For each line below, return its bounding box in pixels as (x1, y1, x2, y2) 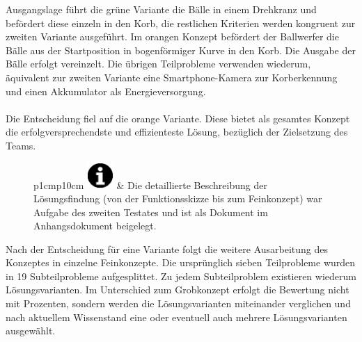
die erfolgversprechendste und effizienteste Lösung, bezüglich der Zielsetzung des (6, 124, 348, 139)
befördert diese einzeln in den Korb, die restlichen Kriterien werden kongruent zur (6, 15, 356, 30)
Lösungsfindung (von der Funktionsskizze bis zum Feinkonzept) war (33, 190, 322, 205)
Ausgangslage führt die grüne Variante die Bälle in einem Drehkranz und (6, 2, 317, 16)
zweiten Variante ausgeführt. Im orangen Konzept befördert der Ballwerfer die (6, 29, 339, 44)
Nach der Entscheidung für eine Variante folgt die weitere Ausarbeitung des (6, 241, 329, 256)
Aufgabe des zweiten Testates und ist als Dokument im (33, 204, 268, 219)
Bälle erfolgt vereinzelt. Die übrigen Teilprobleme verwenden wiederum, (6, 56, 311, 71)
